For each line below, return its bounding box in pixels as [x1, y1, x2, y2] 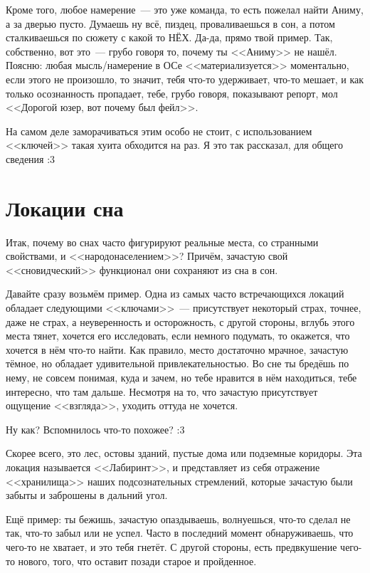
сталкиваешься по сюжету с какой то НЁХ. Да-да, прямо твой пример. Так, [6, 30, 333, 45]
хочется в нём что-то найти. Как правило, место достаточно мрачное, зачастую [6, 342, 349, 357]
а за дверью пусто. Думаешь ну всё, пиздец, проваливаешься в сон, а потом [6, 16, 335, 31]
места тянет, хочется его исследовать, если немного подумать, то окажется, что [6, 328, 350, 343]
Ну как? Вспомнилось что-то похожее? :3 [6, 421, 185, 436]
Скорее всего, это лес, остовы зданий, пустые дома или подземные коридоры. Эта [6, 446, 362, 461]
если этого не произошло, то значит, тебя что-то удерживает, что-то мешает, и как [6, 71, 364, 86]
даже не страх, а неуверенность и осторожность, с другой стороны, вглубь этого [6, 314, 355, 329]
